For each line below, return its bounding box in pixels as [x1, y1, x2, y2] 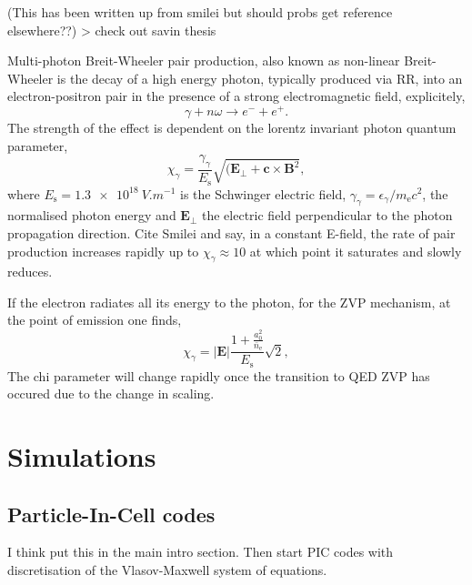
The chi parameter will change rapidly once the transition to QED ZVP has [7, 366, 430, 385]
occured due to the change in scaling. [7, 384, 215, 403]
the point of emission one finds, [7, 310, 182, 329]
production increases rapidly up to [7, 241, 199, 260]
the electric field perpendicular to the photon [202, 206, 453, 225]
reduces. [7, 262, 53, 281]
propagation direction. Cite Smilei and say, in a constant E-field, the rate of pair [7, 223, 456, 242]
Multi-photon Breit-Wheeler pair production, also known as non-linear [7, 51, 400, 70]
